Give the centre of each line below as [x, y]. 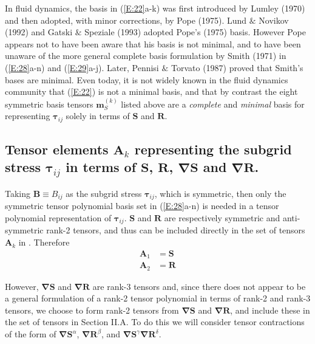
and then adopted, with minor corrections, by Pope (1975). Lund [126, 20]
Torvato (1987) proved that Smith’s [237, 67]
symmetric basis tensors [49, 104]
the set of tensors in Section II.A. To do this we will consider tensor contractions [155, 322]
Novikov [274, 20]
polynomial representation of [58, 218]
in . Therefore [44, 242]
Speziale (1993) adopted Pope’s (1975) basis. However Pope [195, 32]
